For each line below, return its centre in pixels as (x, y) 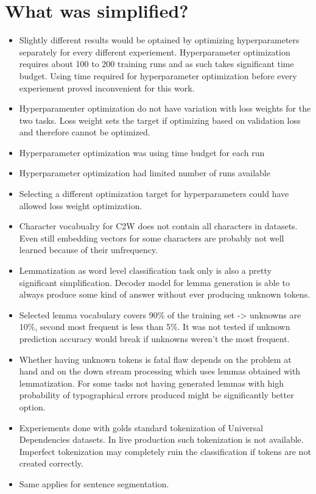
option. (32, 406)
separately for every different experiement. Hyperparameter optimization (155, 52)
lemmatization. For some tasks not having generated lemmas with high (151, 383)
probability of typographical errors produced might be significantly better (156, 395)
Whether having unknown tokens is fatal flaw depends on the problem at (155, 359)
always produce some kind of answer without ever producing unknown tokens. (165, 294)
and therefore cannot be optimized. (85, 132)
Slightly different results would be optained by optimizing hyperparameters (159, 40)
